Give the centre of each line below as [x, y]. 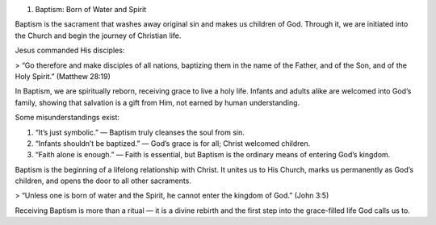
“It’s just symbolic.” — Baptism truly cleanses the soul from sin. [140, 132]
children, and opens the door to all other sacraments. [103, 181]
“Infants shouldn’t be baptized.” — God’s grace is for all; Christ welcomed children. [173, 143]
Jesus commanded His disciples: [70, 50]
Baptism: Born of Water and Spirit [91, 9]
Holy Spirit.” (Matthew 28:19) [63, 76]
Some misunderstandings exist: [67, 118]
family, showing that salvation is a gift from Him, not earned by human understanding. [157, 102]
